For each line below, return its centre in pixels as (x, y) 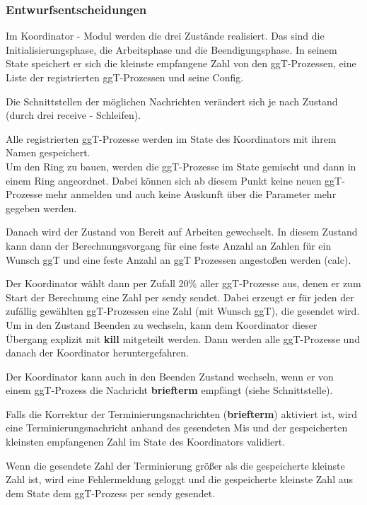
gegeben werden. (41, 208)
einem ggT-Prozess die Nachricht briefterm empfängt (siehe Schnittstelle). (169, 390)
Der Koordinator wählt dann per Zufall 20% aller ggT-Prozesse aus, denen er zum (183, 283)
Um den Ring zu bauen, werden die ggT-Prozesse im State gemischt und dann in (181, 166)
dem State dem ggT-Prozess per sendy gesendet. (111, 493)
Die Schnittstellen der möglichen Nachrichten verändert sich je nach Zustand (172, 101)
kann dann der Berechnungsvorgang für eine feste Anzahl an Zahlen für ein (169, 245)
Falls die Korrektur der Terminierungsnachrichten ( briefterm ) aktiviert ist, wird (181, 413)
